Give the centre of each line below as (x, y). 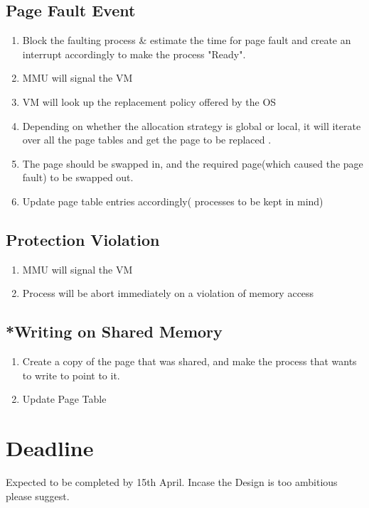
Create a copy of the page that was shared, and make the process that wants (189, 361)
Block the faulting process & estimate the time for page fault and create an (187, 40)
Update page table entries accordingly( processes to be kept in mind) (173, 201)
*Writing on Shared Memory (114, 331)
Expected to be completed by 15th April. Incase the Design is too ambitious (172, 482)
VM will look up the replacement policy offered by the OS (149, 101)
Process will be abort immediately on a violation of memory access (168, 293)
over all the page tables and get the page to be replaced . (147, 140)
